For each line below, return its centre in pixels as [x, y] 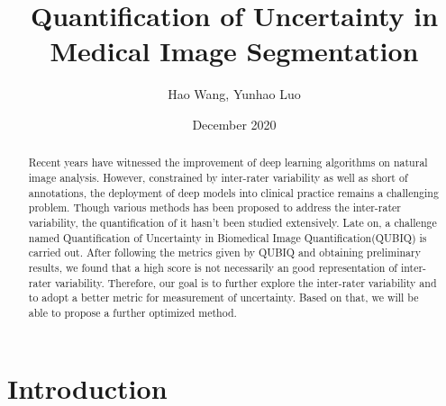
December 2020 [234, 124]
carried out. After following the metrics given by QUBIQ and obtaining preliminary [224, 253]
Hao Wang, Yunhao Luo [234, 94]
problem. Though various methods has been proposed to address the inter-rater [214, 208]
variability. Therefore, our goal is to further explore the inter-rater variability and [246, 282]
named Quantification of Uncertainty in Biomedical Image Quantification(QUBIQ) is [228, 237]
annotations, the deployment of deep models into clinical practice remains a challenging [233, 192]
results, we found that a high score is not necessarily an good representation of [213, 267]
